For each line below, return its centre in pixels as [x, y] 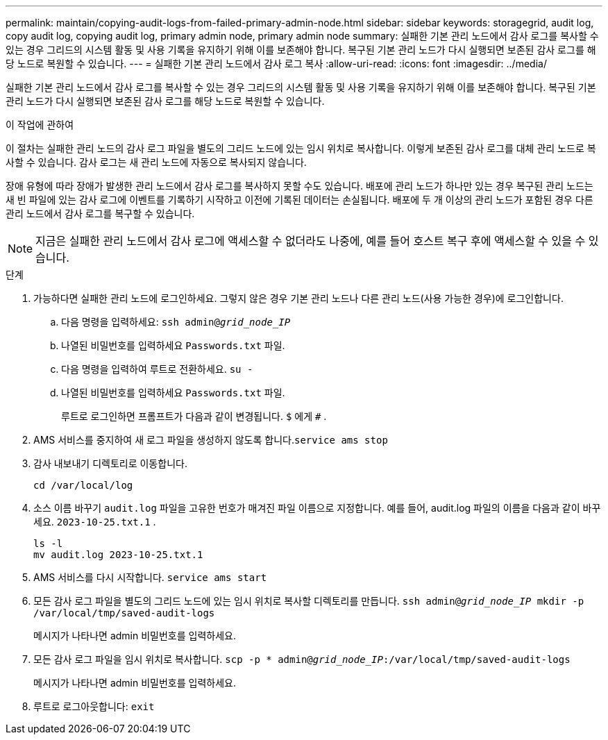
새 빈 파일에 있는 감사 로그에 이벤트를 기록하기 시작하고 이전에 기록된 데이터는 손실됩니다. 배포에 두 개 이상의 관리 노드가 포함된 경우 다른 [299, 200]
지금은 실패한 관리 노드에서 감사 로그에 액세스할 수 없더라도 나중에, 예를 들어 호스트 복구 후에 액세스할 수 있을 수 [311, 241]
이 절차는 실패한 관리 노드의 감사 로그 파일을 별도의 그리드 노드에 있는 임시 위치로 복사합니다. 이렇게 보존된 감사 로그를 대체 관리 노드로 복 [301, 148]
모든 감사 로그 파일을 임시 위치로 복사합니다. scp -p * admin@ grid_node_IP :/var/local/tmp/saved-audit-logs [302, 659]
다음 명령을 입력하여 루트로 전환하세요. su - [157, 369]
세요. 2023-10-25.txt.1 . [95, 522]
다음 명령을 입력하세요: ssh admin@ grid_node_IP [176, 322]
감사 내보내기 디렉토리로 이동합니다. [110, 463]
